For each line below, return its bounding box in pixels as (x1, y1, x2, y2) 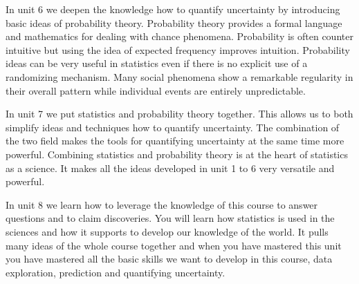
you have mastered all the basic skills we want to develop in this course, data (6, 252, 333, 266)
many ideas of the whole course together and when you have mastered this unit (6, 238, 342, 252)
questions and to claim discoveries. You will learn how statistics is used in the (6, 211, 335, 225)
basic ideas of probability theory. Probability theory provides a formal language (6, 15, 342, 30)
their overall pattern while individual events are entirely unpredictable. (6, 83, 306, 97)
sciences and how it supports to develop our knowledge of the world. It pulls (6, 224, 329, 238)
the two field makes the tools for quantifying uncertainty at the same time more (6, 133, 344, 148)
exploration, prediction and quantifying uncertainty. (6, 265, 225, 279)
